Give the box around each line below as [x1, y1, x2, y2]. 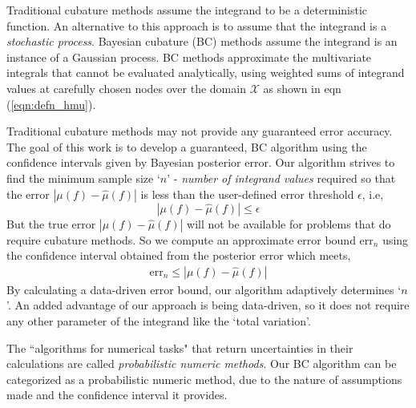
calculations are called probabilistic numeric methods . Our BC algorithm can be [6, 355, 397, 372]
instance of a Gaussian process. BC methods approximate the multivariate [6, 48, 372, 65]
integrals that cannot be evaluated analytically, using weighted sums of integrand [6, 64, 405, 81]
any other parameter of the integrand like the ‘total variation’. [6, 312, 311, 329]
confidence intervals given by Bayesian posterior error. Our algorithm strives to [6, 154, 395, 171]
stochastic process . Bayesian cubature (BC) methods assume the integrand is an [6, 33, 398, 50]
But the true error [6, 215, 96, 232]
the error [6, 185, 50, 202]
